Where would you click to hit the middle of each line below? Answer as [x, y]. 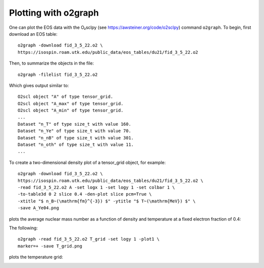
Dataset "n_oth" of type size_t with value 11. [76, 145]
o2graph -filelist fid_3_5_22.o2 [58, 74]
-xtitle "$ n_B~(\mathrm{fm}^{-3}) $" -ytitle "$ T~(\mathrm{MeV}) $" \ [107, 201]
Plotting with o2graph [54, 13]
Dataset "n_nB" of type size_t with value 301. [76, 138]
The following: [23, 228]
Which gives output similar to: [39, 85]
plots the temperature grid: [36, 257]
